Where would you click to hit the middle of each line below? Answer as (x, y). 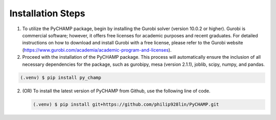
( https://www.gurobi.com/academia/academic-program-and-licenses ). (97, 50)
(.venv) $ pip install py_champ (61, 78)
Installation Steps (47, 13)
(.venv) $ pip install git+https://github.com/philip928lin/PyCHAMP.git (126, 104)
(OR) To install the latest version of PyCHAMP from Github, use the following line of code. (116, 91)
